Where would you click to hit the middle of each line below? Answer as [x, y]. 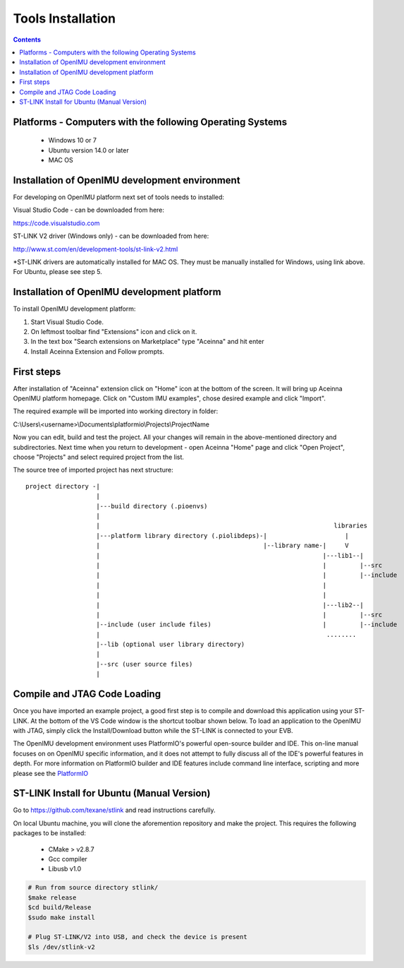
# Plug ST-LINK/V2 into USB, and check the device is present [137, 937]
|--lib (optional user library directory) [171, 645]
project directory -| [63, 486]
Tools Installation [65, 18]
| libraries [232, 526]
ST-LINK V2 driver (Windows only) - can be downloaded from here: [111, 236]
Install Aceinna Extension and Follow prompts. [98, 351]
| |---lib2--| [230, 605]
